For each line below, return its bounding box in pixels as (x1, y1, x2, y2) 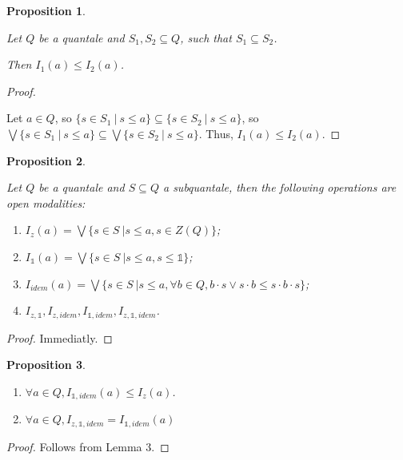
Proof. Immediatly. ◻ (6, 329, 113, 346)
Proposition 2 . (6, 152, 86, 169)
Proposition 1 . (6, 2, 86, 18)
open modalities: (6, 194, 86, 211)
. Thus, (198, 125, 233, 141)
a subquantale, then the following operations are (162, 179, 397, 196)
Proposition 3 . (6, 356, 86, 373)
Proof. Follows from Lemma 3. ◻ (6, 438, 170, 454)
